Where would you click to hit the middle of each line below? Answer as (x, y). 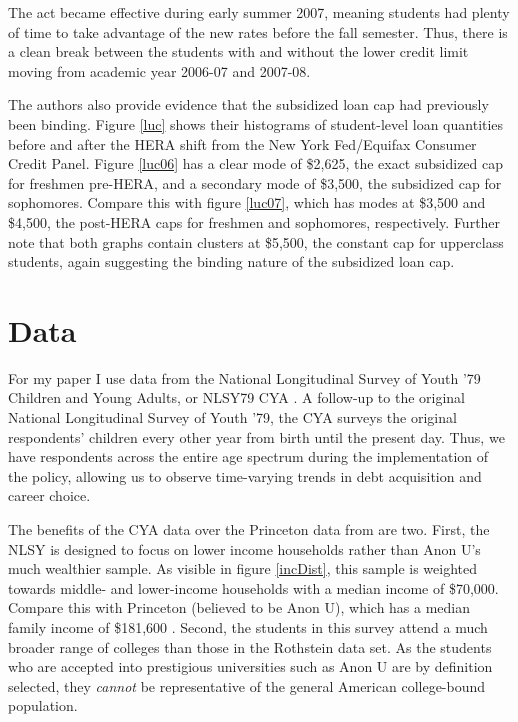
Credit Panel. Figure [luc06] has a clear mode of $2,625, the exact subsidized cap (256, 163)
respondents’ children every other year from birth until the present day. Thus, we (256, 436)
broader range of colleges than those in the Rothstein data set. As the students (250, 646)
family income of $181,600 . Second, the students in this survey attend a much (248, 626)
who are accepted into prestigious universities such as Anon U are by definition (250, 666)
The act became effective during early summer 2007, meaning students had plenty (259, 12)
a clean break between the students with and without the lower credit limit (238, 51)
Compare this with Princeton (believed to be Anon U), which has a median (239, 607)
